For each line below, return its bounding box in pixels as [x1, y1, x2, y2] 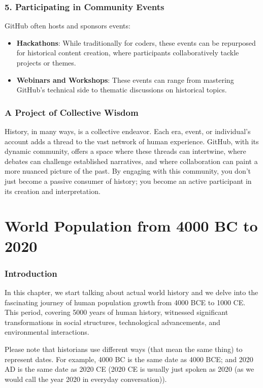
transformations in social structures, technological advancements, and [5, 316, 220, 327]
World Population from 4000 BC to [5, 215, 258, 236]
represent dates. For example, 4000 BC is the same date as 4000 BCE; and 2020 [5, 353, 253, 364]
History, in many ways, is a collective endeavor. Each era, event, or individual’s [5, 126, 251, 136]
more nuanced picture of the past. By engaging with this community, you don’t [5, 166, 251, 176]
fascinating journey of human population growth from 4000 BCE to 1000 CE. [5, 297, 246, 307]
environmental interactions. [5, 327, 89, 337]
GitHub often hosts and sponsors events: [5, 20, 130, 31]
